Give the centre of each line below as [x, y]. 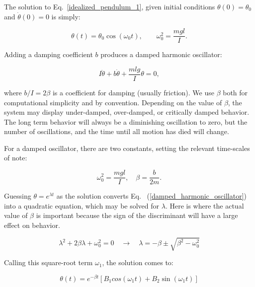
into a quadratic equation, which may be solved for [82, 205]
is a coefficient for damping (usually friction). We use [133, 92]
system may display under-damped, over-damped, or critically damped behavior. [127, 112]
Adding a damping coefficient [48, 54]
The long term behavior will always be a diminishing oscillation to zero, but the [126, 121]
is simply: [66, 16]
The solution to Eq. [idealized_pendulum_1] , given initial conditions [110, 6]
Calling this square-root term [48, 262]
